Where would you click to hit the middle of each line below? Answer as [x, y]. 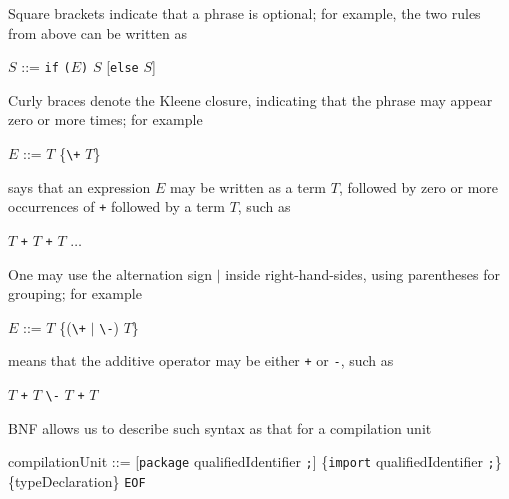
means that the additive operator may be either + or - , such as [201, 360]
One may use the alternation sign [110, 273]
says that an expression [79, 186]
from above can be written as [98, 32]
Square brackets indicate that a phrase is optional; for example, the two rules [244, 13]
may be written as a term [248, 186]
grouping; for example [75, 293]
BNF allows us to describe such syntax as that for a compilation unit [220, 427]
